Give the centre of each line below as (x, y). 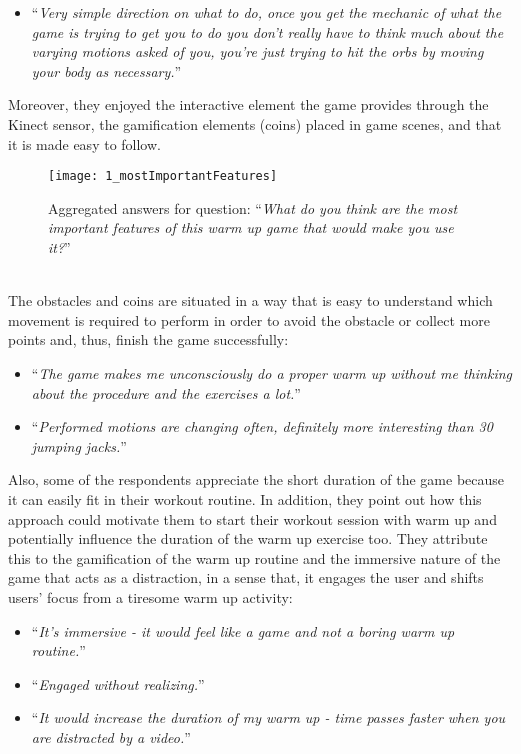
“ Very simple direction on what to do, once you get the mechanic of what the (266, 12)
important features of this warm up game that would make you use (251, 227)
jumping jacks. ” (79, 445)
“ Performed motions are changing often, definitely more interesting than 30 (262, 426)
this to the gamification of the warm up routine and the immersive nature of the (254, 557)
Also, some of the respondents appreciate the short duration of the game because (256, 479)
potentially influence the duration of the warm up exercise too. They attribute (248, 538)
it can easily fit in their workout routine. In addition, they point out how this (245, 498)
